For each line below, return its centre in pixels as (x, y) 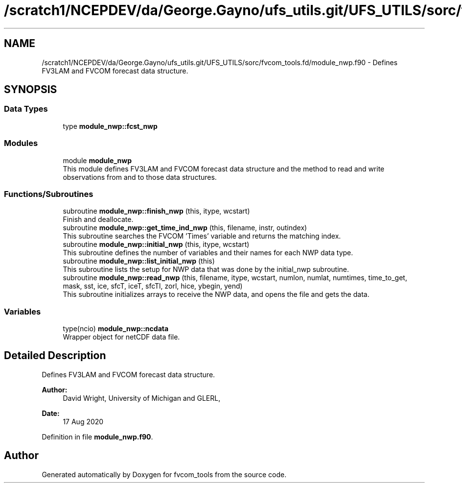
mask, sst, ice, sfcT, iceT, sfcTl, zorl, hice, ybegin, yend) (153, 286)
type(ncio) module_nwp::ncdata (116, 329)
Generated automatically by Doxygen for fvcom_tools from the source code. (164, 474)
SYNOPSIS (31, 90)
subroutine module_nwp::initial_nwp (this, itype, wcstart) (156, 244)
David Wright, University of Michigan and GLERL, (142, 398)
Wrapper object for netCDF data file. (121, 337)
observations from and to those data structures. (140, 177)
